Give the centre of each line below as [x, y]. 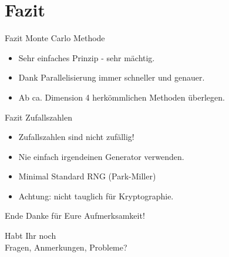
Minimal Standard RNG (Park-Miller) [87, 176]
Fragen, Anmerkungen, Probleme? [66, 247]
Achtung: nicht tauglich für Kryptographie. [96, 196]
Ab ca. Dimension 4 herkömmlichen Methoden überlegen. [122, 97]
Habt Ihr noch [31, 236]
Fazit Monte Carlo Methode [55, 38]
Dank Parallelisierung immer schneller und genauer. [112, 77]
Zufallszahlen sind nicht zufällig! [76, 137]
